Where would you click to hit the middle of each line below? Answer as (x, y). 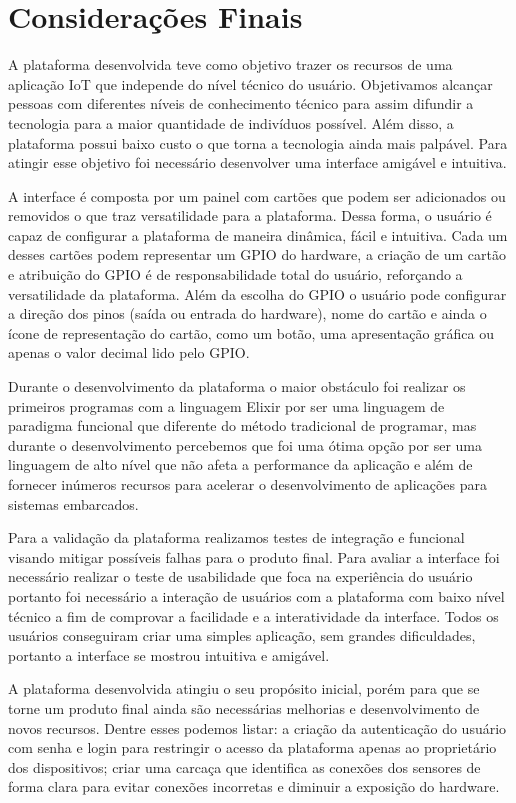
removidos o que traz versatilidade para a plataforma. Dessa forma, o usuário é (250, 215)
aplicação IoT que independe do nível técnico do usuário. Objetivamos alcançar (250, 83)
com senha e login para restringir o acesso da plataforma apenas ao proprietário (252, 747)
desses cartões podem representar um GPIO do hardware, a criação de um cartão (257, 254)
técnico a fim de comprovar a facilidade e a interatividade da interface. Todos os (253, 615)
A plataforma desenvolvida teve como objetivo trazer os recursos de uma (230, 64)
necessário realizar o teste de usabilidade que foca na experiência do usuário (240, 576)
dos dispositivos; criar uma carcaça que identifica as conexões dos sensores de (244, 766)
